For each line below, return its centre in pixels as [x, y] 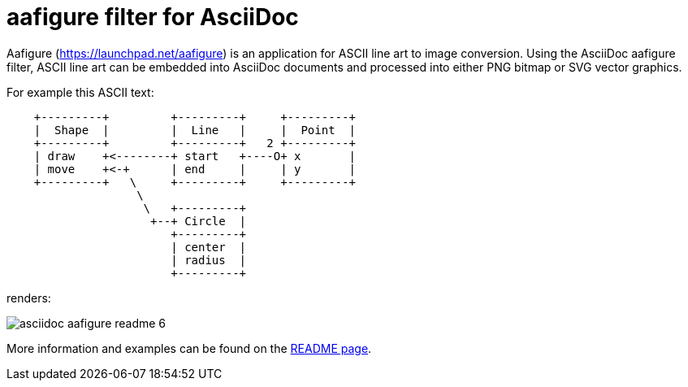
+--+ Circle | [199, 221]
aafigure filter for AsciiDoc [153, 17]
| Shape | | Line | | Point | [195, 130]
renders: [29, 298]
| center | [209, 247]
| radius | [209, 260]
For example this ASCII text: [80, 92]
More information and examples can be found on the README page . [189, 348]
